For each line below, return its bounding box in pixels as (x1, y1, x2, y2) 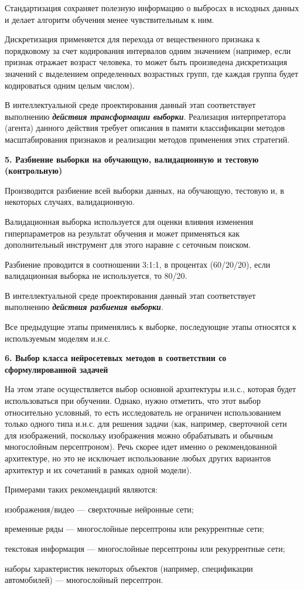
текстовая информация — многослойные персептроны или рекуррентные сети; (5, 542, 285, 554)
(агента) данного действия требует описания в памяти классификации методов (5, 122, 285, 134)
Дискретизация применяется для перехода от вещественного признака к (5, 33, 260, 45)
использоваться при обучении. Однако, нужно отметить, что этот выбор (5, 395, 261, 407)
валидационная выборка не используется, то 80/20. (5, 269, 187, 282)
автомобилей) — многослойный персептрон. (5, 574, 163, 586)
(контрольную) (5, 164, 63, 177)
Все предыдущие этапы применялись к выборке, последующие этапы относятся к (5, 321, 296, 333)
